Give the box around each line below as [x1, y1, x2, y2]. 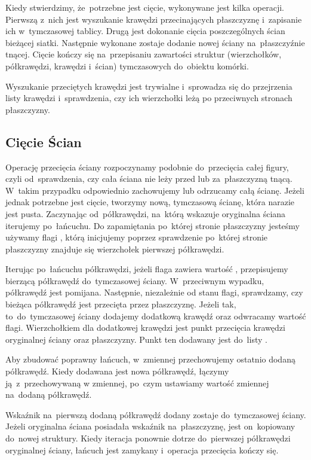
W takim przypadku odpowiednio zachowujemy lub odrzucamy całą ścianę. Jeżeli [5, 184, 304, 196]
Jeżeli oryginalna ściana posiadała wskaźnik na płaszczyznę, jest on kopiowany [5, 420, 295, 432]
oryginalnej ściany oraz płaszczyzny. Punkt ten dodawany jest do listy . [5, 333, 267, 345]
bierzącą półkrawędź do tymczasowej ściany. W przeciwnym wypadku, [5, 274, 264, 287]
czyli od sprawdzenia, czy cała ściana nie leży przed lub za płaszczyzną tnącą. [5, 172, 292, 185]
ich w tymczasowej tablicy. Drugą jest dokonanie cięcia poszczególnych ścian [5, 25, 285, 37]
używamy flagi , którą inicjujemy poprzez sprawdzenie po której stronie [5, 231, 268, 243]
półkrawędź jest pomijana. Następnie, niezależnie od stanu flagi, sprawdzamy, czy [5, 286, 303, 298]
